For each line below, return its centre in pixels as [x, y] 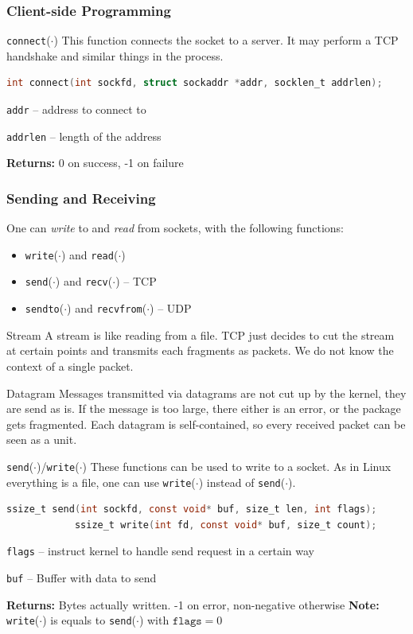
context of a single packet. [70, 366]
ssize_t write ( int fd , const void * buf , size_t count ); [226, 525]
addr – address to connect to [76, 109]
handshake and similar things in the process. [115, 55]
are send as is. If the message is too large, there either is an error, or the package [204, 408]
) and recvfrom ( [107, 308]
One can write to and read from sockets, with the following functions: [175, 228]
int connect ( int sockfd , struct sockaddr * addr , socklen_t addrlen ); [195, 83]
